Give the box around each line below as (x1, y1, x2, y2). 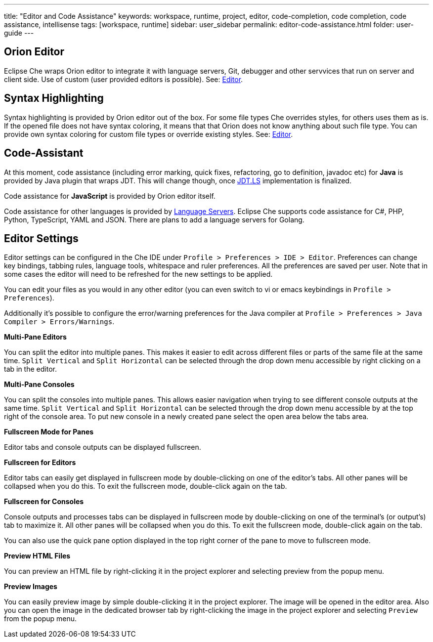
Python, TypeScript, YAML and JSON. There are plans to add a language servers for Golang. (4, 215, 304, 224)
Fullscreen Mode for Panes (4, 428, 94, 436)
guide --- (4, 29, 34, 37)
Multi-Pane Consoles (4, 380, 75, 389)
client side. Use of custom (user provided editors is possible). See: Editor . (4, 75, 243, 84)
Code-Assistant (4, 147, 84, 160)
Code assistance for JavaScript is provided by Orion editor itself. (4, 191, 216, 200)
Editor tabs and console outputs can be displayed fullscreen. (4, 443, 201, 452)
